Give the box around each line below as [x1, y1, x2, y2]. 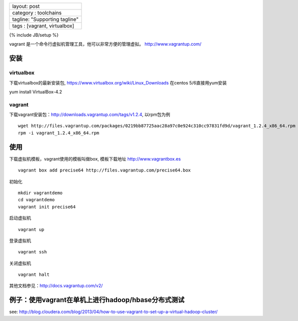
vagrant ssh [18, 249, 47, 255]
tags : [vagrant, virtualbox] [12, 22, 74, 29]
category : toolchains [12, 9, 62, 16]
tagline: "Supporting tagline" [12, 16, 79, 22]
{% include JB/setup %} [9, 32, 59, 38]
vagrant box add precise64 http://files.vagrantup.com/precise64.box [18, 167, 191, 173]
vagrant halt [18, 272, 50, 278]
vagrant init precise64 [18, 204, 76, 210]
